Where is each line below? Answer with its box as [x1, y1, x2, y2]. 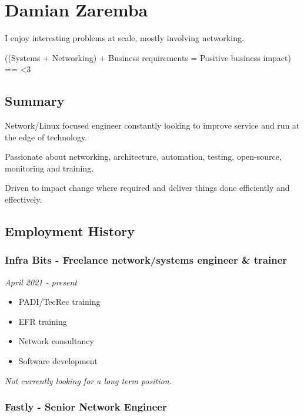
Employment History [5, 222, 135, 240]
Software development [18, 355, 98, 367]
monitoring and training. [5, 162, 94, 174]
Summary [5, 92, 65, 110]
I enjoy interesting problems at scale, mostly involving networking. [5, 32, 244, 44]
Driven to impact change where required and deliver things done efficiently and [5, 181, 290, 194]
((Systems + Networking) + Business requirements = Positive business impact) [5, 51, 291, 63]
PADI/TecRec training [18, 295, 101, 308]
